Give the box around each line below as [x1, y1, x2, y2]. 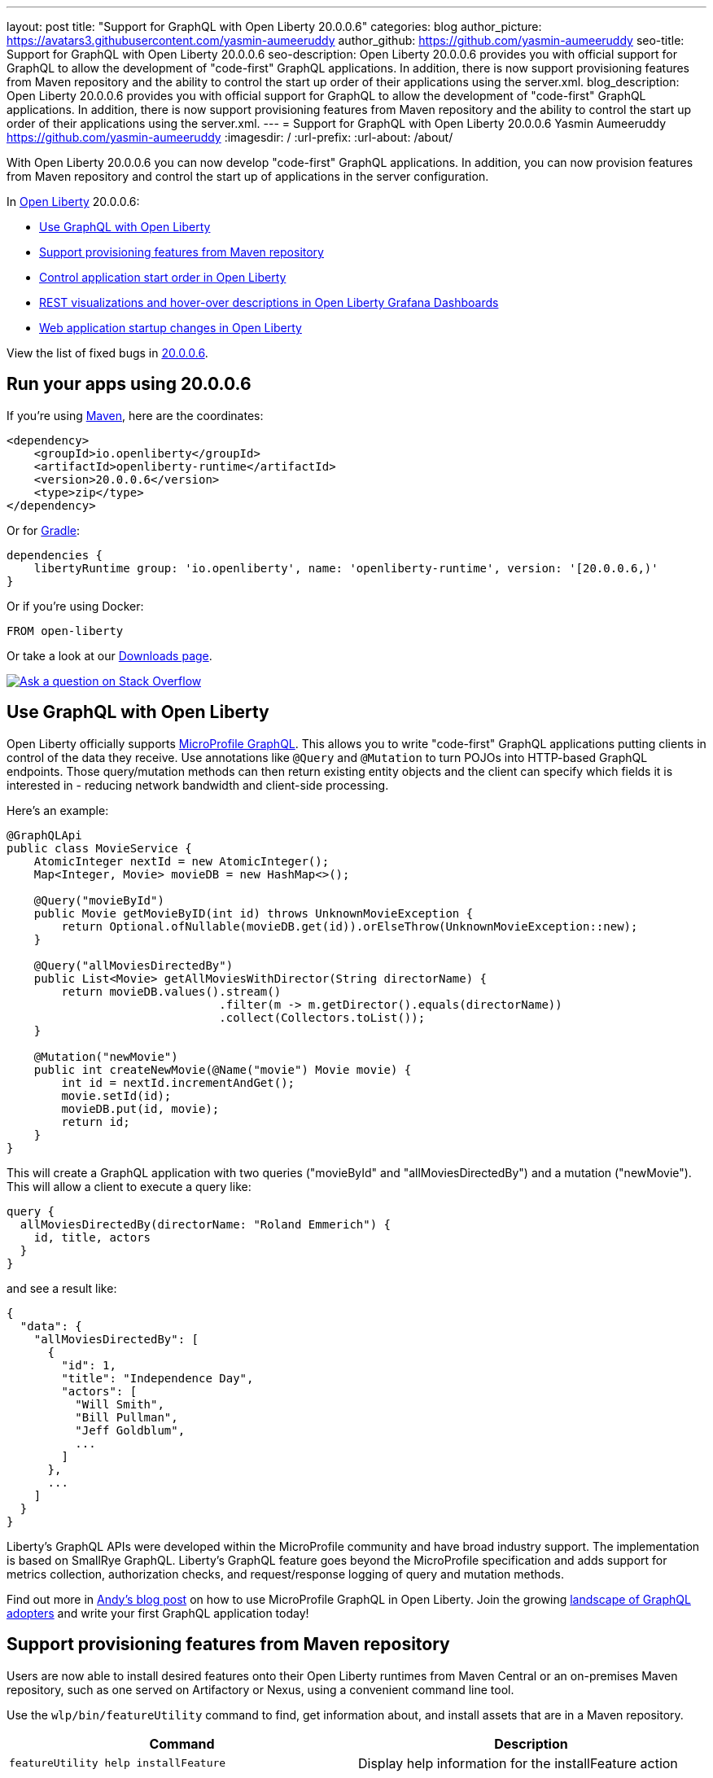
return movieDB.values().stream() [61, 984, 282, 998]
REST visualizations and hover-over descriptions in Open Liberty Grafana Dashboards [39, 296, 499, 309]
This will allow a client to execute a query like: [7, 1179, 252, 1193]
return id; [61, 1115, 130, 1128]
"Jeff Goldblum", [75, 1423, 186, 1437]
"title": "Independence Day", [61, 1371, 254, 1385]
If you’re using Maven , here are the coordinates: [7, 408, 264, 423]
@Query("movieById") [33, 893, 164, 907]
